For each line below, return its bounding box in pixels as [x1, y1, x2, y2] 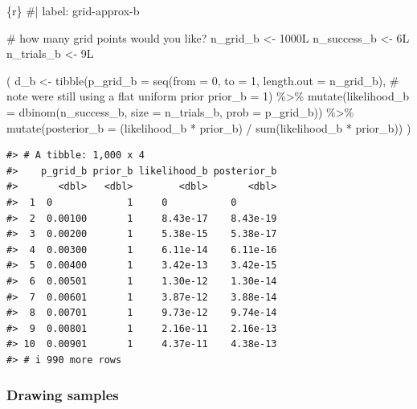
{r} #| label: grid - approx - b [6, 2, 140, 18]
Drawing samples [6, 385, 119, 405]
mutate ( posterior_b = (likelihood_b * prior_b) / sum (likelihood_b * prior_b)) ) [6, 119, 411, 136]
